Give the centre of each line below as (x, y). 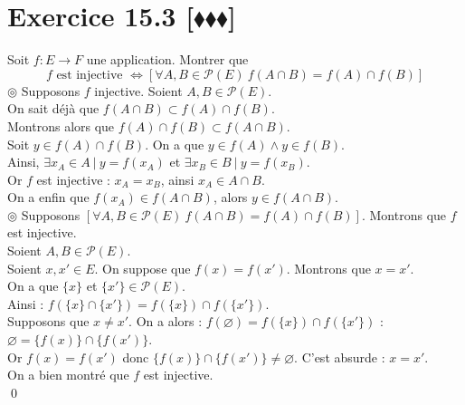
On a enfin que (48, 197)
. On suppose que (142, 268)
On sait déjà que (53, 108)
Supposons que (48, 321)
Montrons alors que (61, 125)
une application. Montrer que (167, 59)
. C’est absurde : (340, 357)
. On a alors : (166, 321)
